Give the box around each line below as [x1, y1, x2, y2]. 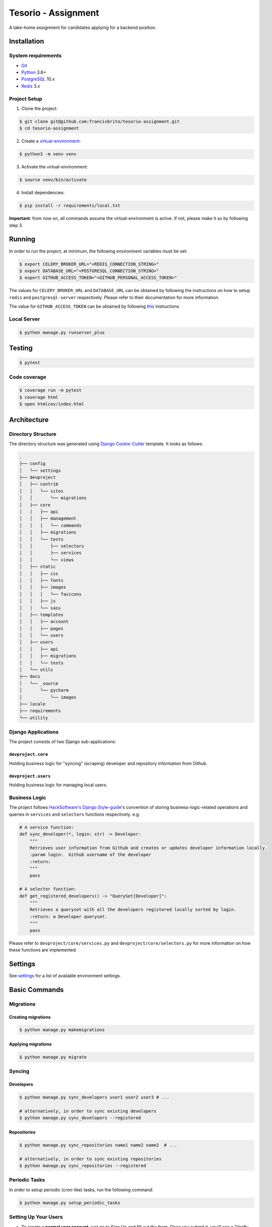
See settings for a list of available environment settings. [9, 972, 121, 979]
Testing [9, 344, 33, 352]
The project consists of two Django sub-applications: [9, 739, 116, 745]
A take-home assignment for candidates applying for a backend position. [9, 25, 157, 30]
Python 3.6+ [21, 69, 47, 76]
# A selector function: [19, 886, 77, 892]
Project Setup [9, 95, 43, 102]
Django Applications [9, 729, 59, 736]
